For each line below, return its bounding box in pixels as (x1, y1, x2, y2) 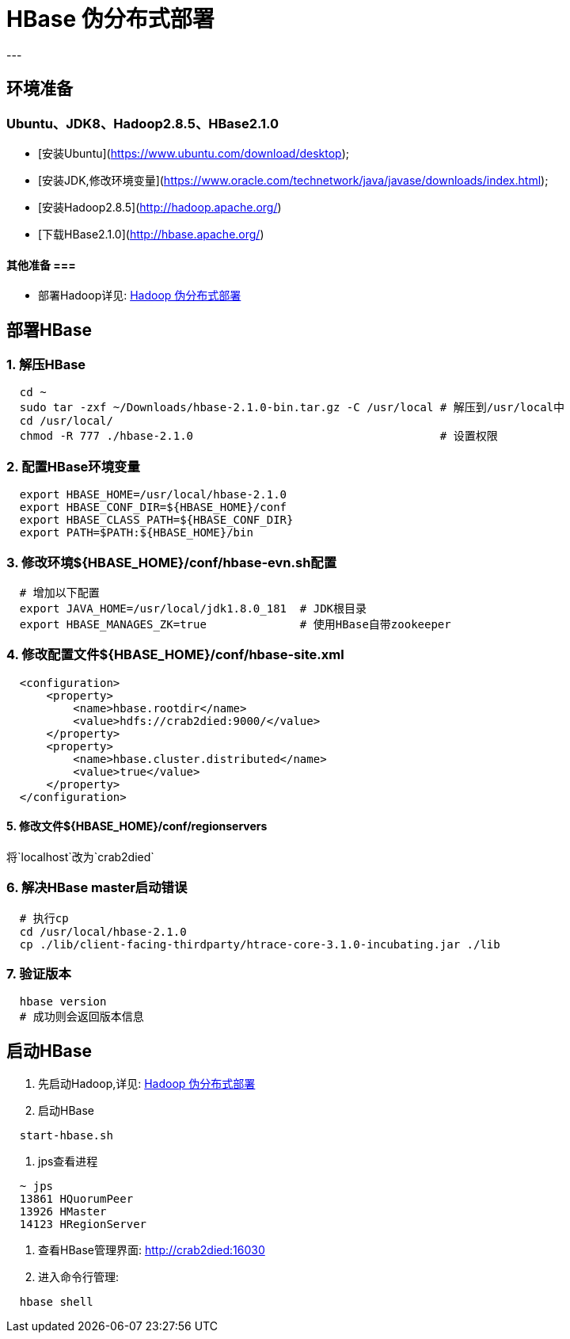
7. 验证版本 (6, 966, 71, 982)
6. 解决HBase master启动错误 (6, 879, 188, 896)
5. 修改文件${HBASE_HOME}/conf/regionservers (6, 819, 268, 834)
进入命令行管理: (38, 1270, 120, 1284)
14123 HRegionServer (19, 1218, 147, 1231)
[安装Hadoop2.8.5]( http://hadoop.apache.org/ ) (38, 200, 282, 214)
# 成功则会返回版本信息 (19, 1010, 144, 1024)
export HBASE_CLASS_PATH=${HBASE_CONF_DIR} (19, 513, 294, 527)
